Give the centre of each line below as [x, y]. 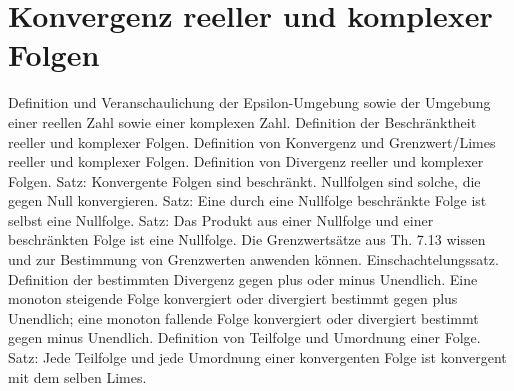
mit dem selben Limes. [77, 376]
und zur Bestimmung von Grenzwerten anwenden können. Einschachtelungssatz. [253, 259]
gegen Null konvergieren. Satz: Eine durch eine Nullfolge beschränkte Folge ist [247, 200]
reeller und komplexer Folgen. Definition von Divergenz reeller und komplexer [246, 161]
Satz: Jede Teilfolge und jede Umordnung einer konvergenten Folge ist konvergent [257, 357]
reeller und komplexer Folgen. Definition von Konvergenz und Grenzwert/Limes [252, 141]
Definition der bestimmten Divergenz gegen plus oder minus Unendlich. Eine [243, 278]
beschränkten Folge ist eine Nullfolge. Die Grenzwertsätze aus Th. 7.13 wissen [247, 239]
